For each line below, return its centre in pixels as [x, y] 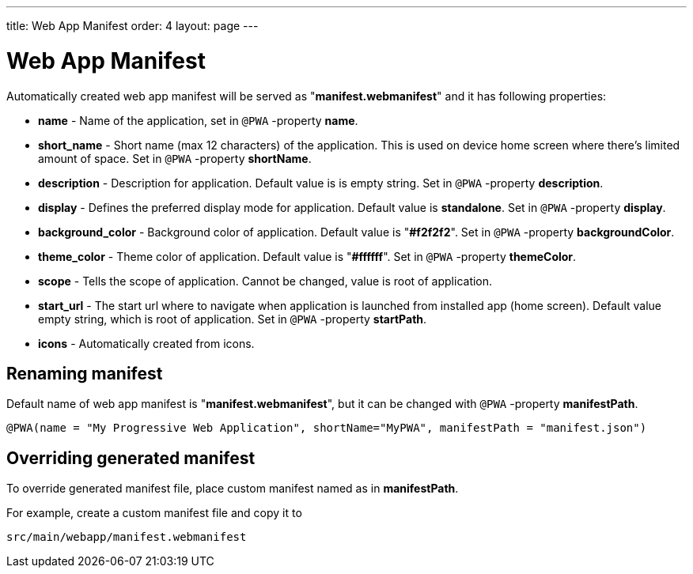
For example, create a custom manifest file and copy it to [154, 513]
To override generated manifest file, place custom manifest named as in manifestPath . [233, 489]
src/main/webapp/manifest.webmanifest [127, 537]
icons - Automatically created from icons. [146, 343]
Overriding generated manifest [131, 458]
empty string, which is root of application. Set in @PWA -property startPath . [233, 319]
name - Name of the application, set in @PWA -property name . [198, 120]
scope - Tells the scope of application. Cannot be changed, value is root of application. [265, 281]
